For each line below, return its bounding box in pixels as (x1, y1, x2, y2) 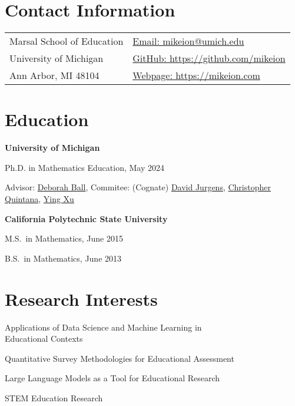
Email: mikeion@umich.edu (132, 34, 244, 48)
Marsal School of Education (9, 34, 124, 48)
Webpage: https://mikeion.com (132, 68, 260, 82)
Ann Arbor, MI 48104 (9, 68, 100, 82)
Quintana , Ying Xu (5, 193, 74, 205)
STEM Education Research (5, 391, 103, 404)
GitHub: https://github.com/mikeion (132, 51, 286, 65)
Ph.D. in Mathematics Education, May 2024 (5, 161, 164, 173)
